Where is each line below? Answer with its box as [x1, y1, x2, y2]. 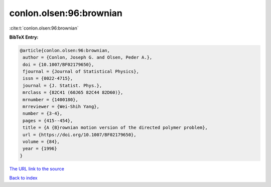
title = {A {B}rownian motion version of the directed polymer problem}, [23, 125, 208, 130]
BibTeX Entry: [9, 34, 39, 40]
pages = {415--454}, [23, 118, 73, 123]
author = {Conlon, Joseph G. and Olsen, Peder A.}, [23, 55, 153, 60]
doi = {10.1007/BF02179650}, [23, 62, 94, 67]
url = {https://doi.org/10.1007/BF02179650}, [23, 132, 137, 137]
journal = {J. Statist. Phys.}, [23, 83, 102, 88]
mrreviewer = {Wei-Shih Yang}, [23, 104, 100, 110]
